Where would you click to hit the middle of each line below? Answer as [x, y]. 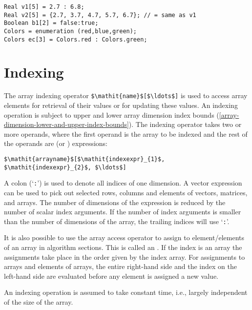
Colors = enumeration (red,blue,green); [71, 31]
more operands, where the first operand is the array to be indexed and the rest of [126, 134]
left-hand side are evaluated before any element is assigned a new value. [111, 276]
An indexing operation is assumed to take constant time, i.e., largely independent [126, 292]
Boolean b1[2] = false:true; [51, 23]
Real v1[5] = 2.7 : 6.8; [44, 7]
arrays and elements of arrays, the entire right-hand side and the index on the [120, 266]
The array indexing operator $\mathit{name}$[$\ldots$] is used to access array [126, 95]
